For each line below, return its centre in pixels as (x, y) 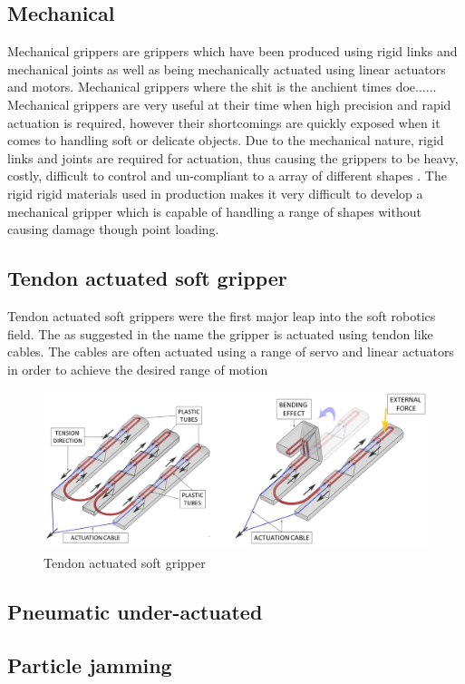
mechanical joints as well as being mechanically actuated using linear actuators (227, 68)
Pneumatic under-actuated (135, 612)
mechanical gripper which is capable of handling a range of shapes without (214, 211)
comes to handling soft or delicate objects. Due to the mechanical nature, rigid (226, 140)
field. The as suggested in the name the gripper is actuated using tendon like (220, 333)
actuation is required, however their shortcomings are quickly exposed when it (224, 122)
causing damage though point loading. (113, 229)
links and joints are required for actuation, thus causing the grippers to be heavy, (233, 157)
